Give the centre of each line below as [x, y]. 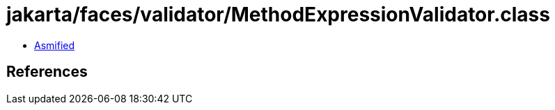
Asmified [55, 45]
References [47, 72]
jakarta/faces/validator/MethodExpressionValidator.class [278, 15]
